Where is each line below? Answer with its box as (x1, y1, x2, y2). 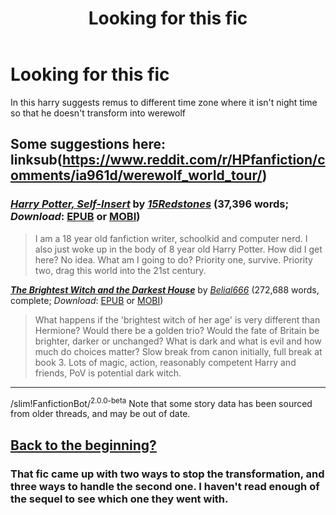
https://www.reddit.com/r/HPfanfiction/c (62, 152, 326, 169)
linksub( (10, 152, 63, 169)
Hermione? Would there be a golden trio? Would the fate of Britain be (34, 324, 320, 336)
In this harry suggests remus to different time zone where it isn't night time (10, 96, 318, 108)
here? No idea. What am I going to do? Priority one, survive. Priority (34, 253, 313, 266)
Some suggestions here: (10, 136, 167, 153)
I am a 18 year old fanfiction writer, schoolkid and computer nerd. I (34, 232, 308, 244)
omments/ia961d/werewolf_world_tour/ (10, 167, 263, 184)
